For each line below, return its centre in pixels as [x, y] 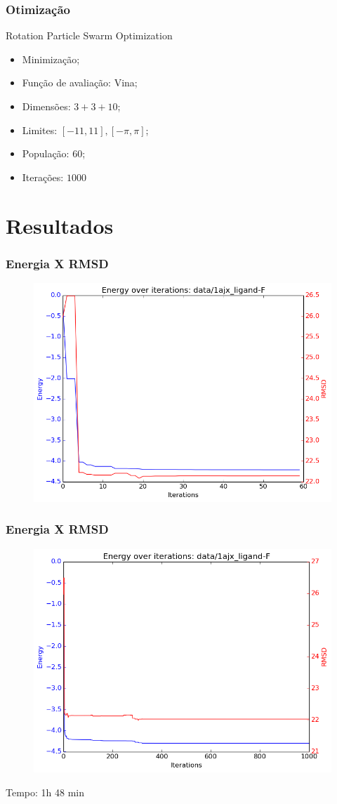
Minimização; [51, 59]
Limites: [40, 130]
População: [46, 153]
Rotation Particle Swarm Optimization [89, 35]
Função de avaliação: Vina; [80, 83]
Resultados [60, 225]
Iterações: [43, 177]
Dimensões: [46, 106]
